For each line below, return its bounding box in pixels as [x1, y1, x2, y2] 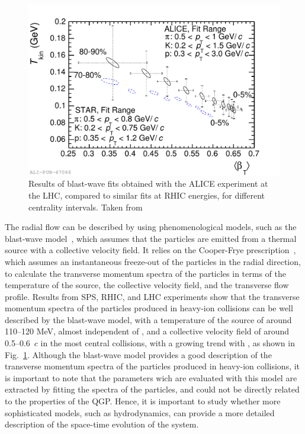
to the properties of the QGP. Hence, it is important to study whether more [5, 395, 281, 407]
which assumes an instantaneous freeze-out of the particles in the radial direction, [5, 255, 301, 267]
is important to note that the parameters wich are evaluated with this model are [5, 371, 297, 384]
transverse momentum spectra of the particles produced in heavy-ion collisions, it [5, 360, 300, 372]
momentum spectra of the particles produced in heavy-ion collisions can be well [5, 302, 293, 314]
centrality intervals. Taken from [28, 200, 143, 213]
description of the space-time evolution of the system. [5, 418, 199, 430]
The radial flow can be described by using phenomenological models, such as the [5, 221, 297, 233]
